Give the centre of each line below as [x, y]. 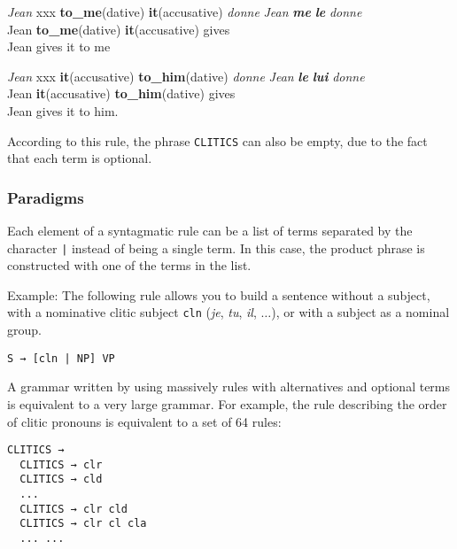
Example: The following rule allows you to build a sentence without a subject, [219, 294]
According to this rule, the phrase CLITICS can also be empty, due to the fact [217, 140]
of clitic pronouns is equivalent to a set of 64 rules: [144, 421]
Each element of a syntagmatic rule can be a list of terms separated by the [210, 231]
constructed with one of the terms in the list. [129, 265]
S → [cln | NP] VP [61, 358]
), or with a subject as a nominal [360, 312]
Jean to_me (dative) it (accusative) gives [119, 29]
